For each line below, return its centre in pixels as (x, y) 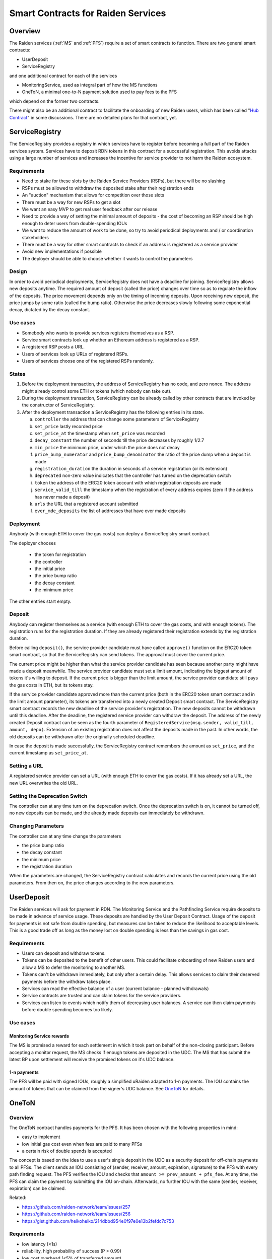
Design (18, 271)
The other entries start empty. (40, 601)
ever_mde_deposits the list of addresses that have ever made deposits (110, 511)
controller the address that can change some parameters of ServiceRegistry (117, 419)
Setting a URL (26, 766)
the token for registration (60, 554)
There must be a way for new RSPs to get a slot (71, 202)
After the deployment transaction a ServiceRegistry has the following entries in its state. (113, 412)
